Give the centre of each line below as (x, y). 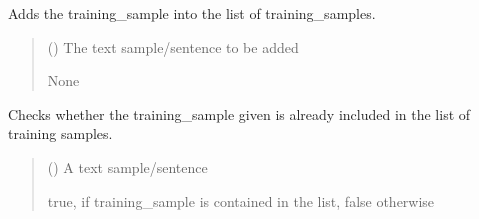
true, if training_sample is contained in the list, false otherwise (241, 200)
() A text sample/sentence (127, 166)
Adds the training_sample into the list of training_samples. (192, 13)
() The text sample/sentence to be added (173, 46)
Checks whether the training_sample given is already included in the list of (239, 113)
